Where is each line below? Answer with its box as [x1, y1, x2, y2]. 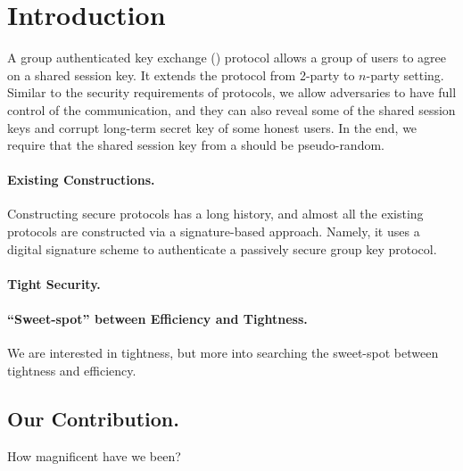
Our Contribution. [7, 404, 179, 432]
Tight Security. [7, 274, 101, 293]
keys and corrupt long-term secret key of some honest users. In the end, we [7, 118, 418, 136]
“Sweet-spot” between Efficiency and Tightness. [7, 310, 308, 328]
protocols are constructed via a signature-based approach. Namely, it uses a [7, 222, 420, 241]
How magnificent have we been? [7, 446, 181, 465]
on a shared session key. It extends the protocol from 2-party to [7, 65, 355, 84]
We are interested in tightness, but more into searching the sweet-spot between [7, 343, 439, 362]
